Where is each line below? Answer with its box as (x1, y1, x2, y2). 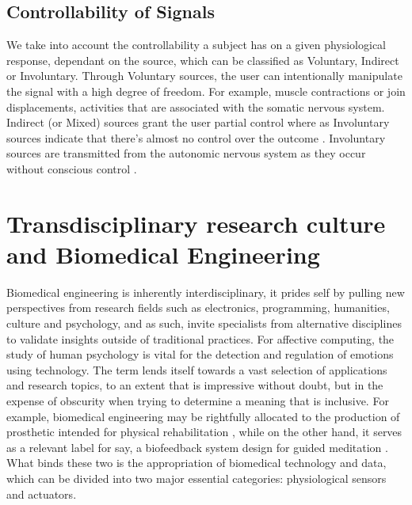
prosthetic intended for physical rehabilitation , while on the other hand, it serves (6, 423, 402, 440)
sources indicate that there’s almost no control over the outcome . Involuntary (6, 129, 386, 146)
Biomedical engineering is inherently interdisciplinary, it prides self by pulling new (6, 283, 405, 300)
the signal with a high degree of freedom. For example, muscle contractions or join (6, 82, 406, 99)
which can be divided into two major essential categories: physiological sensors (6, 469, 387, 486)
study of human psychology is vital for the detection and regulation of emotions (6, 346, 394, 363)
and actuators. (6, 485, 77, 502)
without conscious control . (6, 160, 137, 177)
